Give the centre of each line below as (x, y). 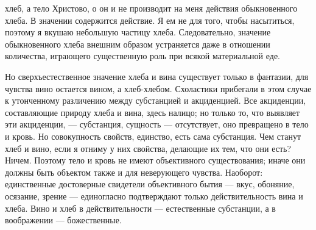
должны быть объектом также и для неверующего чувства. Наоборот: (134, 172)
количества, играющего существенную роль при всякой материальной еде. (142, 56)
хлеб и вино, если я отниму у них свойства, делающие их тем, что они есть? (148, 148)
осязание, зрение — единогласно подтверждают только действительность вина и (154, 196)
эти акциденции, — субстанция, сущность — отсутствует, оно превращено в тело (157, 124)
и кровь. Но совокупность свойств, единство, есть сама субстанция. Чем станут (153, 136)
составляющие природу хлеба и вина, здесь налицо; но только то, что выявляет (153, 112)
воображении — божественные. (63, 220)
